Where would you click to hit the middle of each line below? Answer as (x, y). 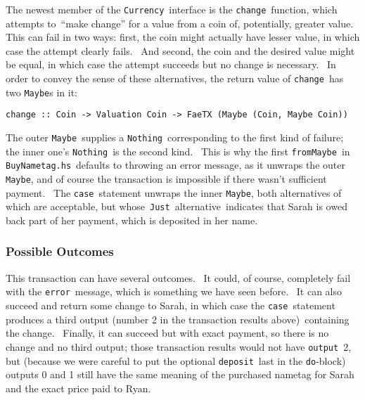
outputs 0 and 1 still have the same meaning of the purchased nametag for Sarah (180, 374)
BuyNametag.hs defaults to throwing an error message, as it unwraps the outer (175, 165)
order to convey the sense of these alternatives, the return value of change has (175, 78)
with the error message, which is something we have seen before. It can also (174, 291)
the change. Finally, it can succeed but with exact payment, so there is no (167, 333)
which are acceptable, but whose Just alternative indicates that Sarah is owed (177, 206)
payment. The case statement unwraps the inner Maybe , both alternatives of (174, 192)
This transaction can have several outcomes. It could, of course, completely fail (178, 277)
